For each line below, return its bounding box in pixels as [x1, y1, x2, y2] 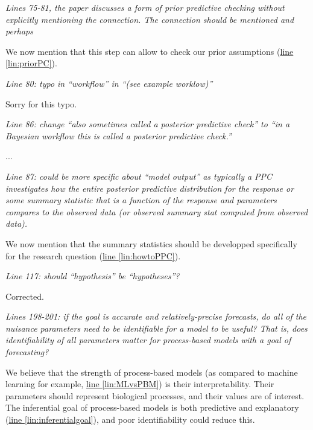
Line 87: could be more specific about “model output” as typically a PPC [5, 169, 273, 182]
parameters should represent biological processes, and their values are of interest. [5, 389, 305, 402]
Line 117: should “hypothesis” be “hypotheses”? [5, 270, 180, 282]
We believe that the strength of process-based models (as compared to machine [5, 365, 298, 378]
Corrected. [5, 289, 44, 302]
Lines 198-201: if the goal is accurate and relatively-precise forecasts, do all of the [5, 310, 307, 323]
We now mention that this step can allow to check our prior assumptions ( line [5, 45, 294, 57]
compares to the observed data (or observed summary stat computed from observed [5, 205, 308, 218]
